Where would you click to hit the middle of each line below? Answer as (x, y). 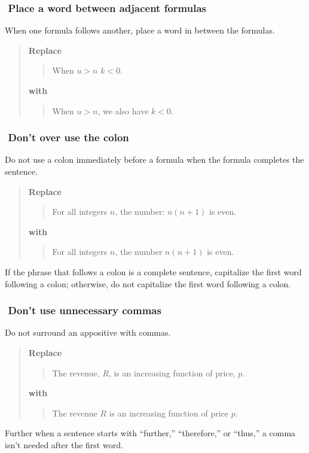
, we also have (123, 110)
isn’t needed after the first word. (64, 444)
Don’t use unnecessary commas (85, 310)
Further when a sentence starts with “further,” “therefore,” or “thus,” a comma (150, 433)
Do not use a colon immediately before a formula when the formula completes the (154, 159)
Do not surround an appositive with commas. (88, 332)
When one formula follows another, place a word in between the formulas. (140, 30)
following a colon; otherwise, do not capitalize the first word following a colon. (148, 283)
